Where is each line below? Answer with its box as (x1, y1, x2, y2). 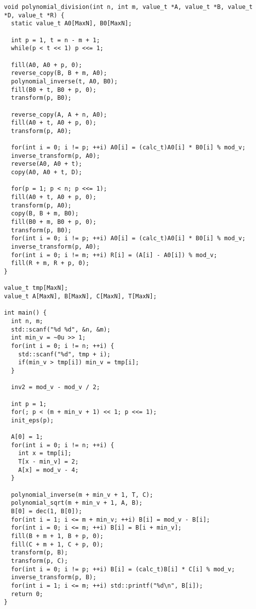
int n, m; (11, 317, 43, 325)
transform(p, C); (11, 557, 68, 564)
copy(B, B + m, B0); (11, 210, 79, 217)
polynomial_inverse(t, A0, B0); (11, 77, 118, 85)
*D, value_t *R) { (4, 11, 64, 19)
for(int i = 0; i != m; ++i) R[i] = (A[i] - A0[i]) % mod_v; (11, 251, 217, 259)
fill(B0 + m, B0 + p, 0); (11, 218, 97, 226)
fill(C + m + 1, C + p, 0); (11, 541, 104, 548)
